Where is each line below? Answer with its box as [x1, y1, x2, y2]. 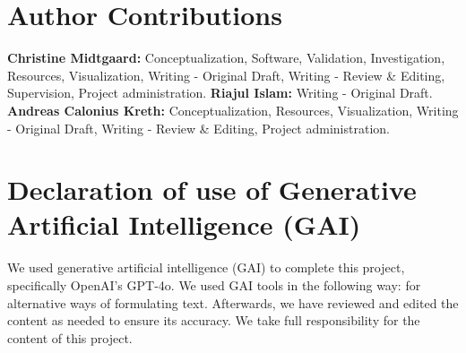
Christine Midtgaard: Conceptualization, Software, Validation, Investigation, [7, 48, 445, 67]
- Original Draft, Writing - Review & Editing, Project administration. [7, 118, 390, 137]
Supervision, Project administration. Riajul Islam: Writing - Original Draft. [7, 83, 433, 102]
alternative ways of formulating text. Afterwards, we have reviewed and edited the [7, 293, 459, 312]
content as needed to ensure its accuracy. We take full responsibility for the [7, 311, 420, 330]
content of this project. [7, 328, 133, 347]
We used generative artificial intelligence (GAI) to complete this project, [7, 258, 405, 277]
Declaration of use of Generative [7, 171, 417, 208]
